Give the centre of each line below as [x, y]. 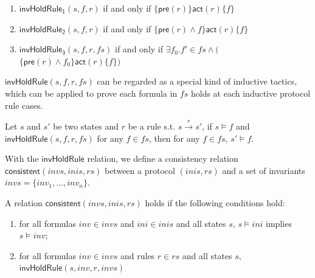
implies [279, 223]
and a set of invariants [264, 170]
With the [22, 158]
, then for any [174, 138]
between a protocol [140, 170]
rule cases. [24, 105]
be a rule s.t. [152, 126]
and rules [138, 255]
